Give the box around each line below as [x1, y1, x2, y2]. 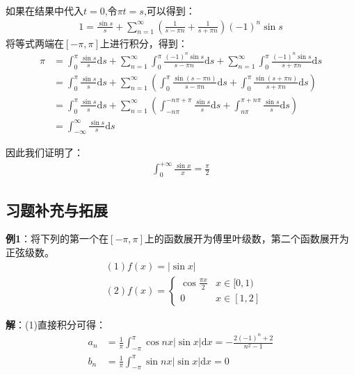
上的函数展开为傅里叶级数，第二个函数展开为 [144, 231, 349, 246]
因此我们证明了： [6, 145, 83, 160]
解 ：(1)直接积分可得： [6, 317, 106, 331]
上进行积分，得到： [99, 35, 188, 50]
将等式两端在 [6, 35, 64, 50]
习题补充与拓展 [6, 199, 108, 220]
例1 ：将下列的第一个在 [6, 231, 109, 246]
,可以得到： [143, 3, 195, 17]
